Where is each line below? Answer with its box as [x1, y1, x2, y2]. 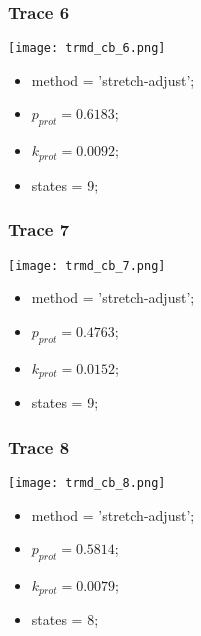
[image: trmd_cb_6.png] [8, 41, 166, 56]
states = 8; [31, 609, 99, 630]
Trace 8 [8, 434, 70, 459]
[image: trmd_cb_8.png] [8, 475, 166, 490]
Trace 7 [8, 217, 70, 242]
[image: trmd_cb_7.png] [8, 258, 166, 273]
